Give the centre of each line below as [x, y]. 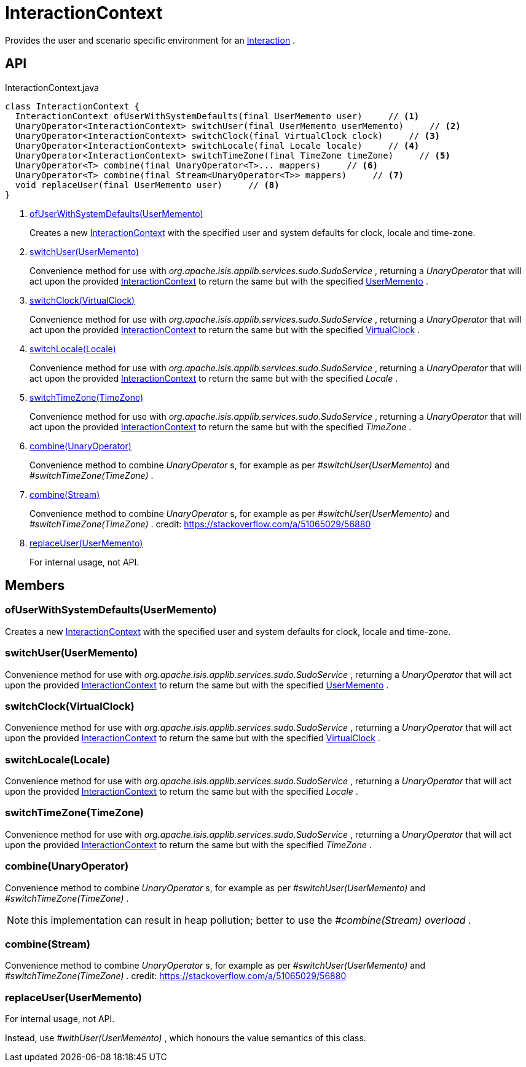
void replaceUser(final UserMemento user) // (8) [147, 185]
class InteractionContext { [73, 106]
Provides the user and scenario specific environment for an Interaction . [150, 40]
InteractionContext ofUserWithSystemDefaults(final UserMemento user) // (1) [217, 116]
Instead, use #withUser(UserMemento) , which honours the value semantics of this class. [186, 1038]
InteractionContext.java [52, 87]
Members [35, 586]
